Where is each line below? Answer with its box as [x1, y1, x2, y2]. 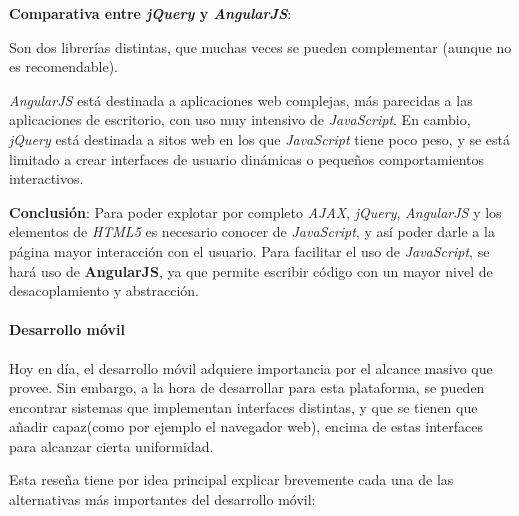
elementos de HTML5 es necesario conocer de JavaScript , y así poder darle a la [9, 221, 495, 242]
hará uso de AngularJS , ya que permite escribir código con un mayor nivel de [9, 260, 493, 281]
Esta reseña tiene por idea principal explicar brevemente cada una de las [9, 469, 454, 490]
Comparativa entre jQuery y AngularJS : [9, 3, 292, 23]
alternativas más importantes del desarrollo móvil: [9, 489, 316, 510]
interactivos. [9, 168, 84, 189]
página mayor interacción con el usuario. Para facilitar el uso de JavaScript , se [9, 240, 490, 261]
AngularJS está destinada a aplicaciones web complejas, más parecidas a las [9, 89, 473, 110]
